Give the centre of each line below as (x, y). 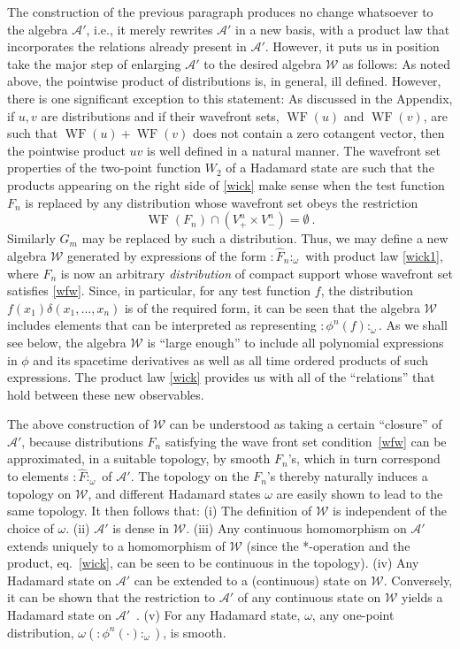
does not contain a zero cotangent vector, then (319, 133)
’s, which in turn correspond (364, 458)
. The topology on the (190, 476)
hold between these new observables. (106, 394)
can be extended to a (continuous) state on (250, 580)
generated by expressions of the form (167, 255)
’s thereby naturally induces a (347, 476)
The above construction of (78, 424)
